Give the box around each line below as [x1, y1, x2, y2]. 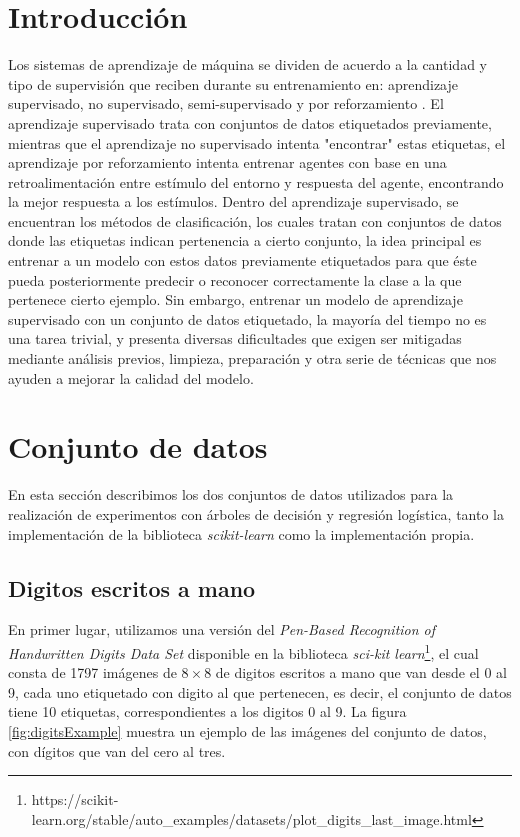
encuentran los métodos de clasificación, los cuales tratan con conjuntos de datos [8, 210, 502, 231]
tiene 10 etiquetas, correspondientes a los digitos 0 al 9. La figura [8, 701, 407, 722]
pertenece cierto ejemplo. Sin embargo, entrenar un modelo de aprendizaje [8, 289, 463, 310]
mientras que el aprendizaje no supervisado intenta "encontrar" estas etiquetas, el [8, 132, 506, 153]
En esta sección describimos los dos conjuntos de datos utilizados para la [8, 484, 454, 505]
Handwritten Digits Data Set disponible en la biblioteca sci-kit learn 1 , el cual [8, 639, 479, 663]
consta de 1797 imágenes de [8, 662, 177, 683]
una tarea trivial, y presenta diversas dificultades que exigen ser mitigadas [8, 328, 462, 349]
